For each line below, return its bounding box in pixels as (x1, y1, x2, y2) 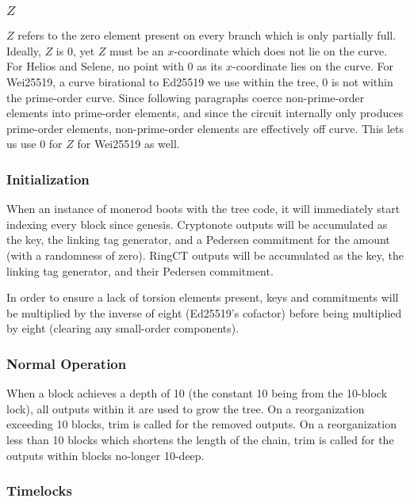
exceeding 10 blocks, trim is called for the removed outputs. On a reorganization (6, 416, 397, 432)
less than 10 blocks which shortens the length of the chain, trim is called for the (6, 432, 394, 448)
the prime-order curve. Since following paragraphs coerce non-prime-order (6, 89, 365, 105)
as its (197, 58, 223, 74)
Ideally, (6, 42, 41, 59)
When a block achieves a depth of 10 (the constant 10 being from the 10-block (6, 385, 388, 401)
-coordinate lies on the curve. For (232, 58, 393, 74)
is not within (331, 74, 393, 90)
